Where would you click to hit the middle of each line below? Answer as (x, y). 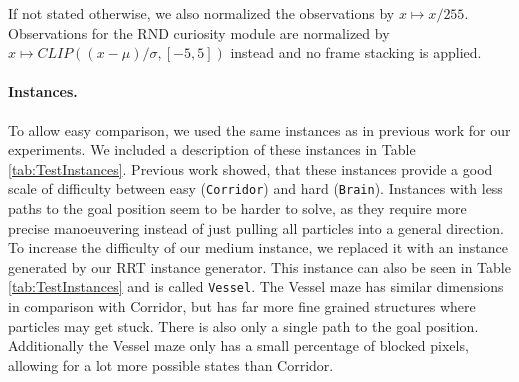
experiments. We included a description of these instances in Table (212, 149)
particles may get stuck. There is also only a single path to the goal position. (243, 325)
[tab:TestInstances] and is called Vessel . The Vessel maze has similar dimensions (256, 286)
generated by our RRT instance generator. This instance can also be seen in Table (259, 266)
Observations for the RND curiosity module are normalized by (199, 32)
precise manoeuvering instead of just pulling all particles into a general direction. (256, 227)
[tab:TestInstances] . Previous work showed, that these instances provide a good (250, 168)
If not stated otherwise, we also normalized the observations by (201, 13)
